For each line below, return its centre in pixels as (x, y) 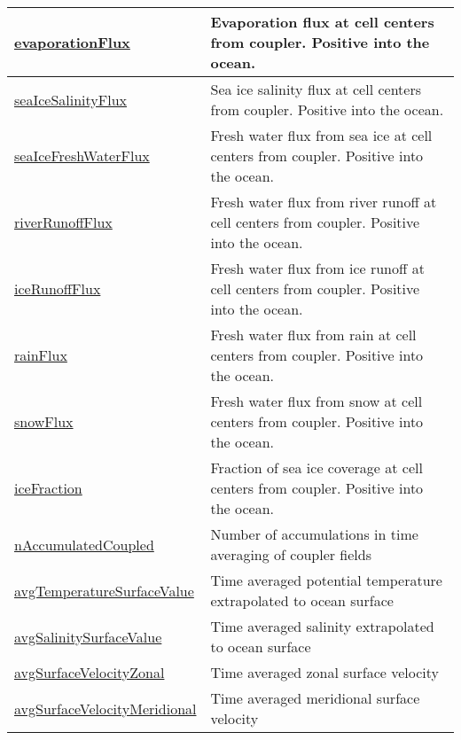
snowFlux (44, 421)
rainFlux (41, 355)
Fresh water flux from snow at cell (316, 401)
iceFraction (48, 488)
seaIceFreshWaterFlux (82, 156)
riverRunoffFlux (63, 222)
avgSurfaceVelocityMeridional (105, 708)
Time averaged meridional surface (315, 698)
